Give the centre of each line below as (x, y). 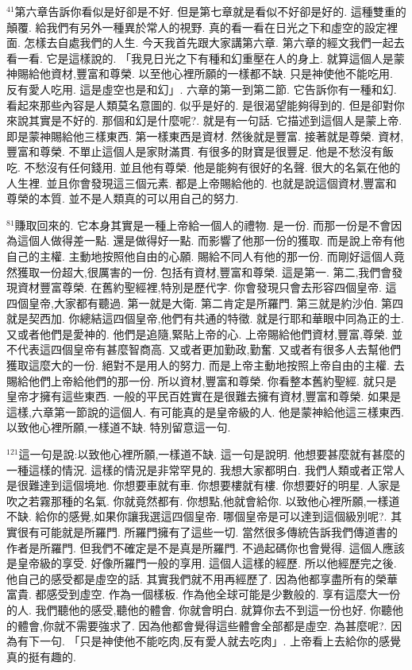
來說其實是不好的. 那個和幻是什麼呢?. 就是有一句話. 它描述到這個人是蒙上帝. (204, 120)
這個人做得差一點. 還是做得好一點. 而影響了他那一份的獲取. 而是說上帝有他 (211, 240)
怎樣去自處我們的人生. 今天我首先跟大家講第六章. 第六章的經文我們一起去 (214, 43)
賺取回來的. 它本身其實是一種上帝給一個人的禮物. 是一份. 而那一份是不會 (203, 225)
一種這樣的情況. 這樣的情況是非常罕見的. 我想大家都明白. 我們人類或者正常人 (206, 469)
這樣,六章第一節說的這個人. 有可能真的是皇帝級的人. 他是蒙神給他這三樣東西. (205, 411)
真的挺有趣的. (41, 656)
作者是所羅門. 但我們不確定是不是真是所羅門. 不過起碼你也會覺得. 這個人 (194, 547)
